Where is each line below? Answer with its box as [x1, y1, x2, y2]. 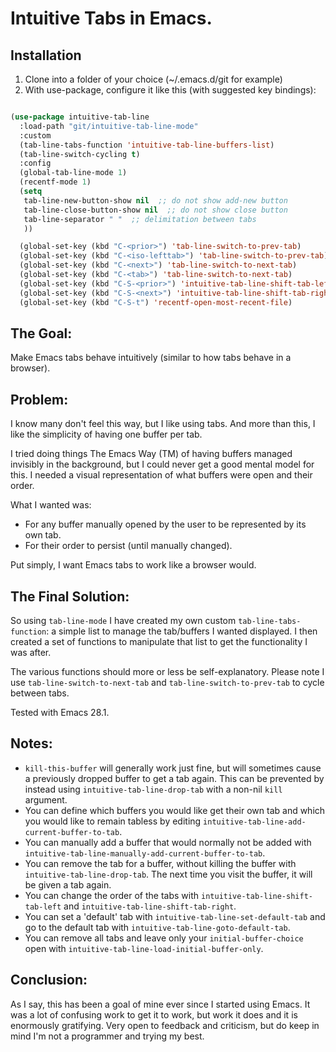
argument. [24, 793, 68, 806]
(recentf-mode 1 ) [19, 177, 92, 187]
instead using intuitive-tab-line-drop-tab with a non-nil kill [24, 783, 283, 795]
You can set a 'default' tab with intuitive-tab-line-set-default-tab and [24, 910, 326, 922]
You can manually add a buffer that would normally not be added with [24, 836, 312, 848]
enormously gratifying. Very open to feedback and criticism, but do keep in [10, 1019, 320, 1031]
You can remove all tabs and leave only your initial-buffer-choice [24, 932, 304, 944]
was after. [10, 646, 52, 658]
